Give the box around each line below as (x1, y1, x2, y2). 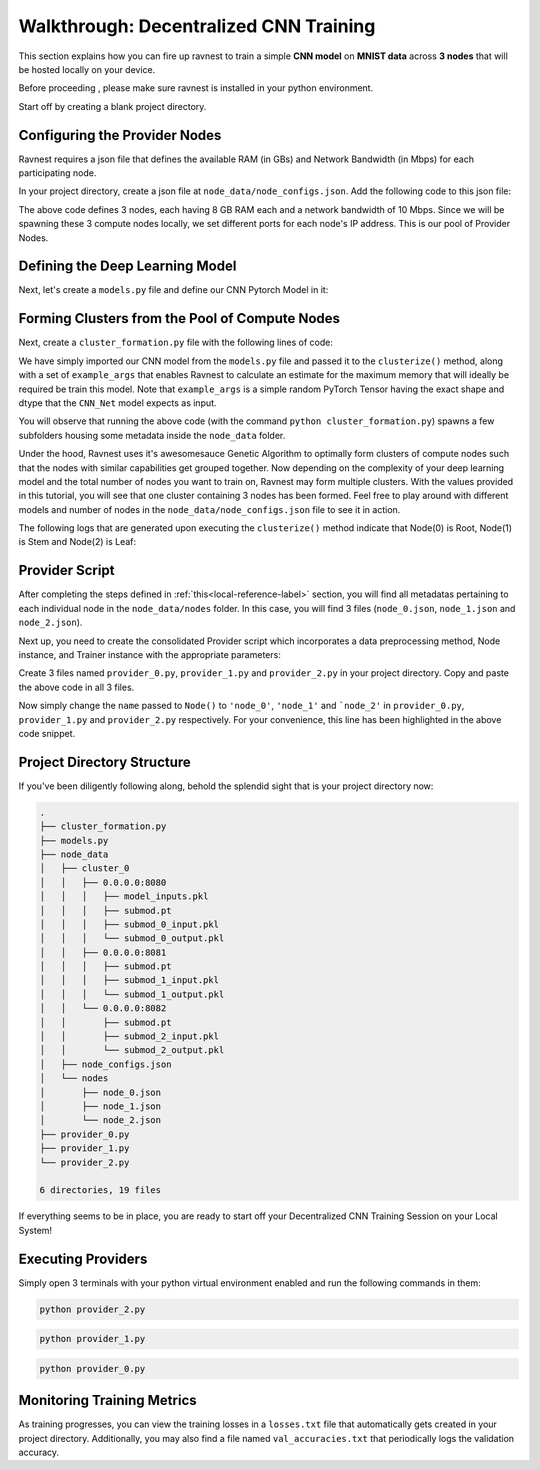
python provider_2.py (39, 1303, 146, 1315)
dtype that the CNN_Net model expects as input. (18, 396, 217, 409)
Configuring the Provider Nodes (18, 126, 222, 144)
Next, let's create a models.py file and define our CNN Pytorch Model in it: (18, 284, 329, 296)
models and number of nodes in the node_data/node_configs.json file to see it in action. (18, 503, 401, 515)
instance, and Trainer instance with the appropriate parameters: (18, 648, 282, 660)
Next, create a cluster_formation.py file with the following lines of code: (18, 336, 334, 349)
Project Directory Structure (18, 753, 192, 770)
